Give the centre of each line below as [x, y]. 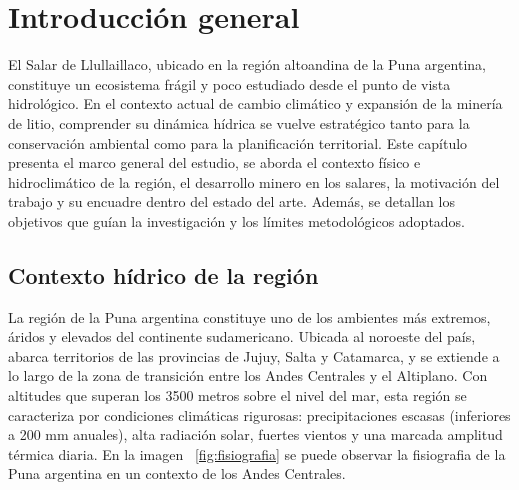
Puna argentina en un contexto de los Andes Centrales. [177, 473]
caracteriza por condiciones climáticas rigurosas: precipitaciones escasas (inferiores [259, 414]
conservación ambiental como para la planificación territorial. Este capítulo [238, 142]
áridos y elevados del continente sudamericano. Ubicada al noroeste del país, [242, 336]
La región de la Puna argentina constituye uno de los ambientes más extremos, [249, 316]
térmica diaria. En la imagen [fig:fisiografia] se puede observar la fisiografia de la [257, 453]
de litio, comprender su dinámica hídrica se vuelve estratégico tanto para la [239, 122]
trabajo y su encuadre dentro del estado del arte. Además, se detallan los [231, 201]
